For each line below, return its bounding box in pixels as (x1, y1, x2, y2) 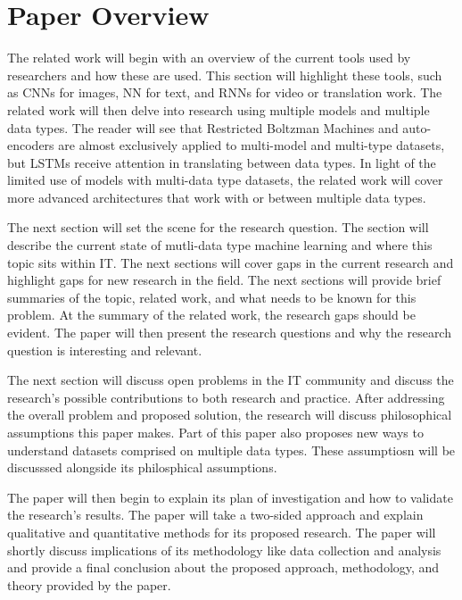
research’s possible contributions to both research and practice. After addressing (7, 387, 445, 406)
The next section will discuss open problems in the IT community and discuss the (7, 371, 454, 389)
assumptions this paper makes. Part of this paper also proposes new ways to (7, 423, 424, 441)
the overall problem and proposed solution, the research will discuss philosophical (7, 405, 452, 424)
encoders (7, 136, 54, 154)
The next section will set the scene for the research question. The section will (7, 218, 429, 237)
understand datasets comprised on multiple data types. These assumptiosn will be (7, 440, 456, 459)
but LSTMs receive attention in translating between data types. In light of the (7, 153, 436, 171)
